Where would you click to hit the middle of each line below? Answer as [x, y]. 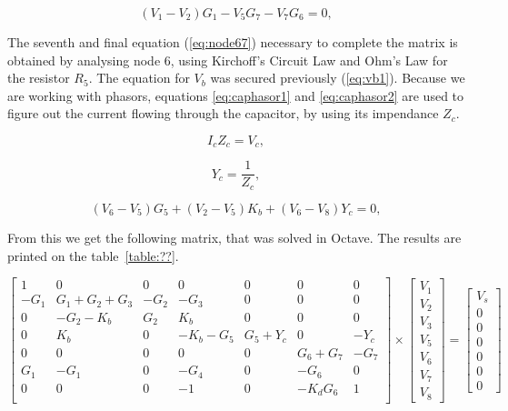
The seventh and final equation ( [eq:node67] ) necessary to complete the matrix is [233, 42]
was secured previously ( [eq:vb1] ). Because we [338, 78]
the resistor [39, 78]
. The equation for [139, 78]
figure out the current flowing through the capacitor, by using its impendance [223, 113]
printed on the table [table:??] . [93, 255]
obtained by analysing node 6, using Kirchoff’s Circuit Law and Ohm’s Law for [228, 60]
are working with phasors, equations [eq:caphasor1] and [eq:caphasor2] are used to [236, 95]
